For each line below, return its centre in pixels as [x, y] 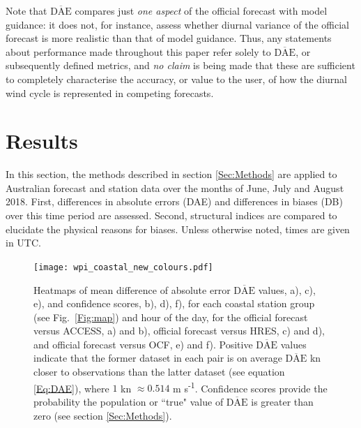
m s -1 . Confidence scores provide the [250, 387]
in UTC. [23, 243]
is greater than [282, 401]
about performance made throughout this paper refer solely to [138, 51]
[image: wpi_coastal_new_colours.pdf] [123, 267]
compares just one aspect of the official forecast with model [201, 10]
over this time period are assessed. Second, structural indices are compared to [171, 215]
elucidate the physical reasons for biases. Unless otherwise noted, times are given [178, 229]
